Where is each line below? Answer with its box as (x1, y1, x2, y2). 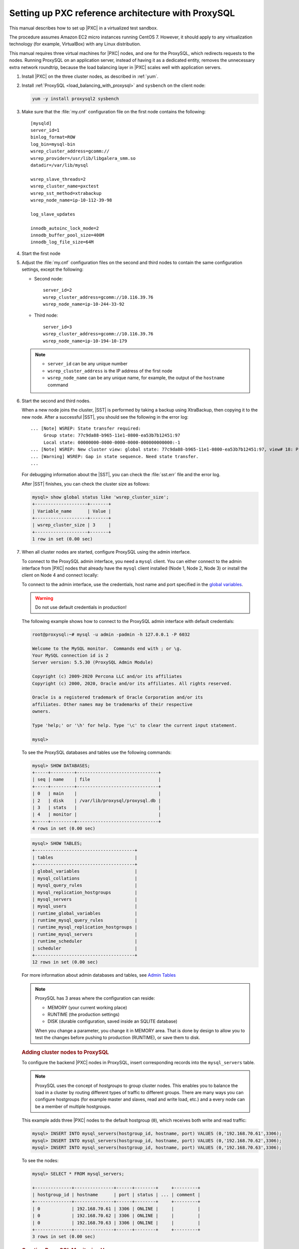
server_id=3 (43, 324, 72, 330)
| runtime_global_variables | (32, 910, 138, 916)
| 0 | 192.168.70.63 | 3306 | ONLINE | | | (32, 1220, 201, 1226)
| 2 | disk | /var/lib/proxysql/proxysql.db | (32, 797, 161, 803)
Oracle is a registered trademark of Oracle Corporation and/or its (32, 694, 203, 700)
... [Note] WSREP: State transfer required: (30, 426, 142, 432)
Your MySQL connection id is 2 (32, 652, 109, 658)
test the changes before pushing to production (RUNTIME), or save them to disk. (35, 1035, 200, 1041)
